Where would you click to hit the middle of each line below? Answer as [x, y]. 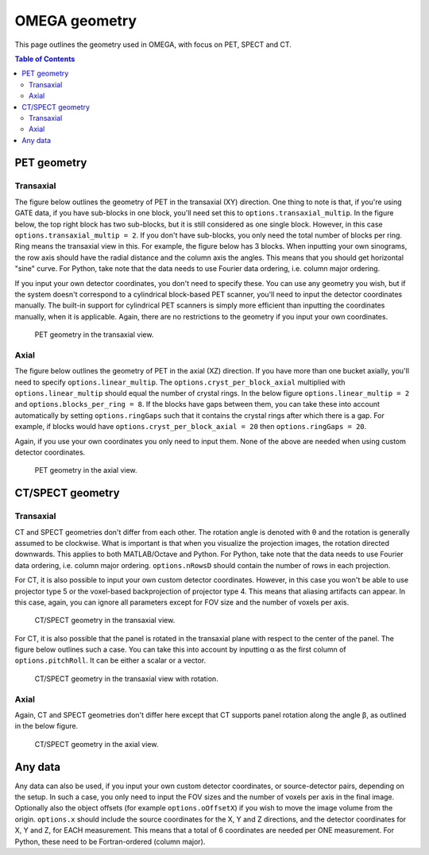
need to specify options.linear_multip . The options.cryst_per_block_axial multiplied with [180, 382]
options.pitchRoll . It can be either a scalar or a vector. [110, 660]
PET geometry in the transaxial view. [94, 335]
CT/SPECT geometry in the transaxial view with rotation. [126, 679]
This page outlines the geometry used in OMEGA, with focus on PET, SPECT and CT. [153, 44]
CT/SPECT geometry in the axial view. [97, 744]
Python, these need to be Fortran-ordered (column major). [110, 841]
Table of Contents [45, 59]
